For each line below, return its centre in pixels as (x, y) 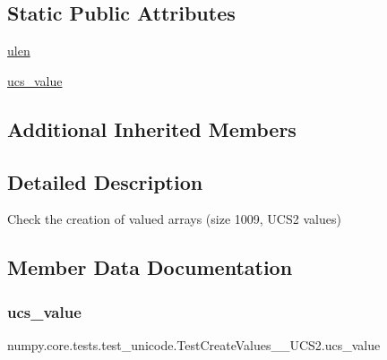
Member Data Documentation (150, 267)
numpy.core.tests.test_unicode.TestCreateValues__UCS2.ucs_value (194, 344)
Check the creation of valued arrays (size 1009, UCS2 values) (174, 219)
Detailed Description (105, 181)
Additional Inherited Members (152, 129)
